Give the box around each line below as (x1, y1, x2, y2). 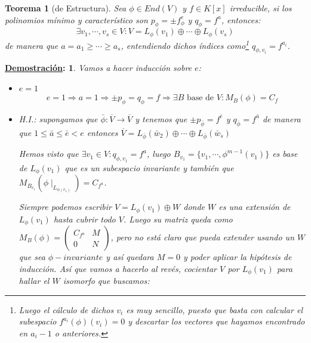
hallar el (19, 274, 50, 287)
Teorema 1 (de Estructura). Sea (5, 2, 127, 14)
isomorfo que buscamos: (63, 274, 150, 287)
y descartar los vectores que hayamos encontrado (128, 315, 305, 327)
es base (272, 147, 298, 160)
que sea (19, 251, 45, 263)
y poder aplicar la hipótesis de (183, 251, 292, 263)
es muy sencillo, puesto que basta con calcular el (126, 303, 303, 316)
